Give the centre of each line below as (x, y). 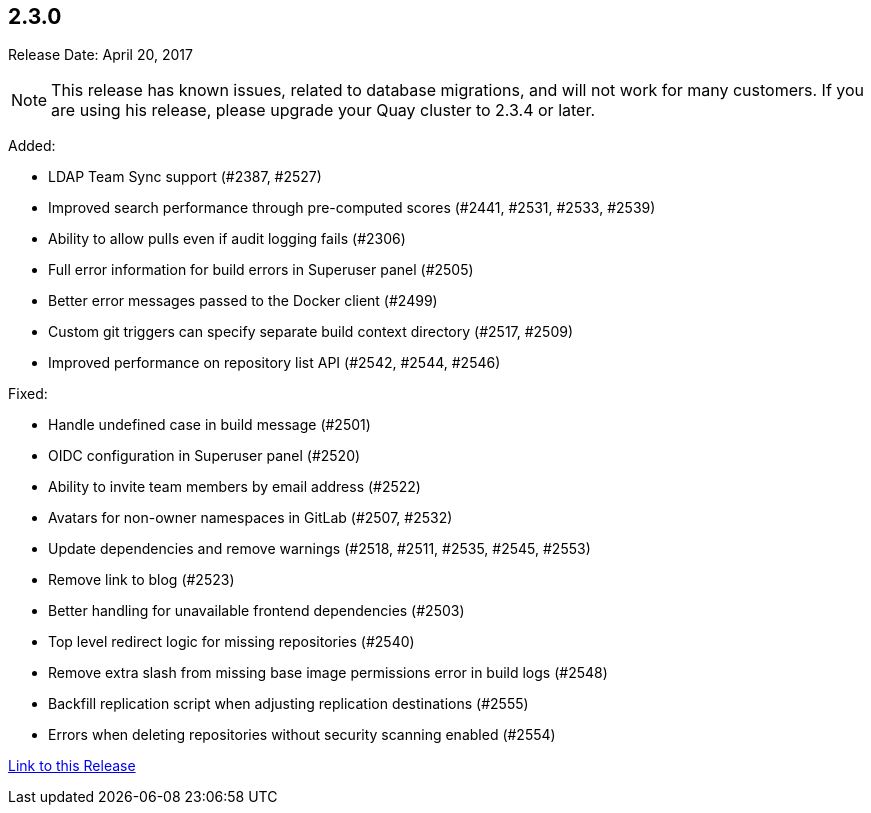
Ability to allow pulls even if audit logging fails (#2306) (227, 239)
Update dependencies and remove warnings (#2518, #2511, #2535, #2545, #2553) (319, 549)
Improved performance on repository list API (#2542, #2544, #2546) (274, 363)
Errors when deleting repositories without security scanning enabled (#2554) (302, 735)
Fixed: (28, 394)
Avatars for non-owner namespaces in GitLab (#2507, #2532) (250, 518)
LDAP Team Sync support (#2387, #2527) (185, 177)
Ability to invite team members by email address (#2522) (234, 487)
